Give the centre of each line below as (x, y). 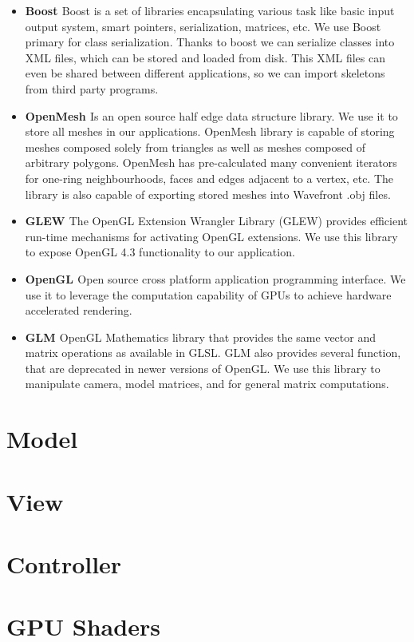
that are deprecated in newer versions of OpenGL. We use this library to (203, 368)
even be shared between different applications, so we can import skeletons (205, 73)
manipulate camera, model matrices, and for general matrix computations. (207, 384)
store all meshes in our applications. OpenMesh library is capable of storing (210, 131)
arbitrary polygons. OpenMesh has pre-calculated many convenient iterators (211, 162)
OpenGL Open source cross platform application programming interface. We (215, 278)
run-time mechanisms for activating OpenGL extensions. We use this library (211, 236)
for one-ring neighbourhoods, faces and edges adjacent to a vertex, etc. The (209, 178)
